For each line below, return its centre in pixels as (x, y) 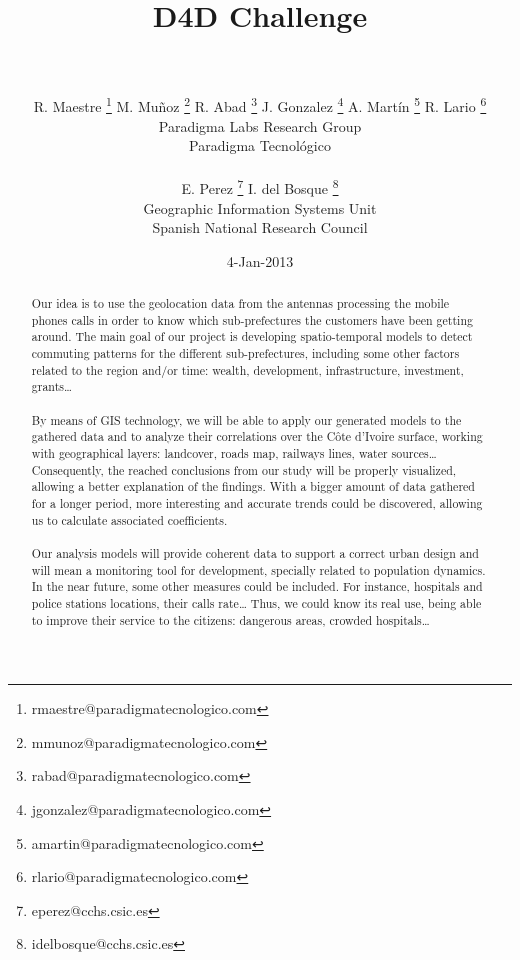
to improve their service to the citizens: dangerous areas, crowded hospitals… (230, 619)
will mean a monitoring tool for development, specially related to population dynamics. (258, 569)
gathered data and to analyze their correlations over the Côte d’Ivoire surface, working (257, 436)
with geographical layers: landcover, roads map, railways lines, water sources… (234, 453)
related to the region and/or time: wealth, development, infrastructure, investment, (247, 369)
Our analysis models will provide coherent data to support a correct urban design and (255, 553)
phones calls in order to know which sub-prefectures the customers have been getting (252, 319)
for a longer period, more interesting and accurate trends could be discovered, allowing (257, 503)
